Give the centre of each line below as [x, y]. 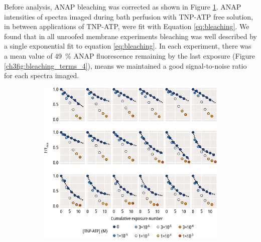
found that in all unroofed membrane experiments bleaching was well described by [131, 36]
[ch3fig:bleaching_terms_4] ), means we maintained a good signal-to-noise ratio [125, 65]
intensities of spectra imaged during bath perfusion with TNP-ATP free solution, [129, 16]
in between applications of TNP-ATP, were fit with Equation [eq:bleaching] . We [127, 26]
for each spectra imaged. [42, 75]
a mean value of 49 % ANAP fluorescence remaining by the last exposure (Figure [130, 55]
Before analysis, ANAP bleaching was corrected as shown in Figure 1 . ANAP [123, 7]
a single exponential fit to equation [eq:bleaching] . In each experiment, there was [128, 46]
